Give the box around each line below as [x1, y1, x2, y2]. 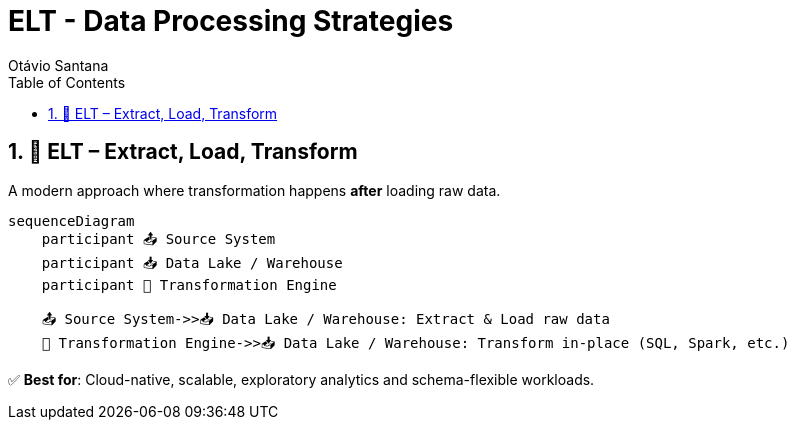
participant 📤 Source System [41, 230, 276, 247]
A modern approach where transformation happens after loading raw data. [8, 181, 501, 199]
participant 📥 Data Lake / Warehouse [41, 254, 343, 271]
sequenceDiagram [8, 212, 135, 229]
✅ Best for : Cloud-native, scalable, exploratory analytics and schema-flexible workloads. [8, 370, 595, 388]
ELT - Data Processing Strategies [8, 4, 454, 38]
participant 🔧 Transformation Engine [41, 276, 337, 293]
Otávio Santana [8, 56, 109, 74]
